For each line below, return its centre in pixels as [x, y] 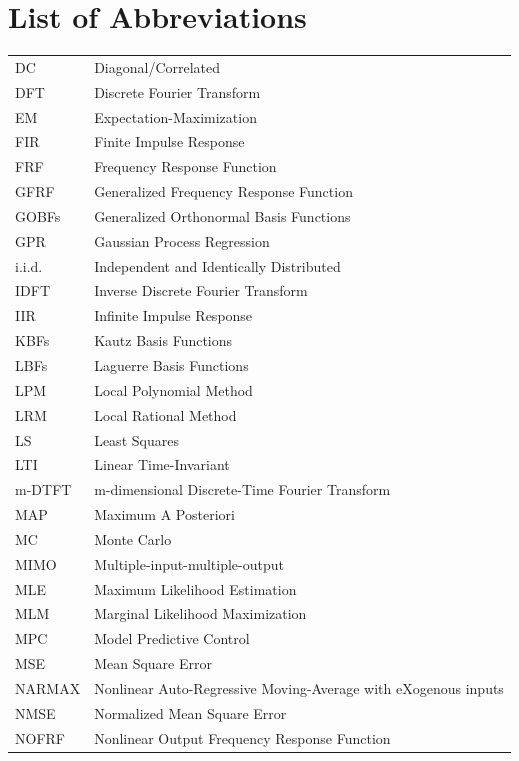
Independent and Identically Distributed [217, 265]
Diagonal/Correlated [157, 66]
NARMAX [48, 687]
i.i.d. [29, 265]
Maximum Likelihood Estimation [195, 588]
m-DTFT [43, 489]
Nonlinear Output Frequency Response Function [242, 737]
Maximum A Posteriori [164, 514]
